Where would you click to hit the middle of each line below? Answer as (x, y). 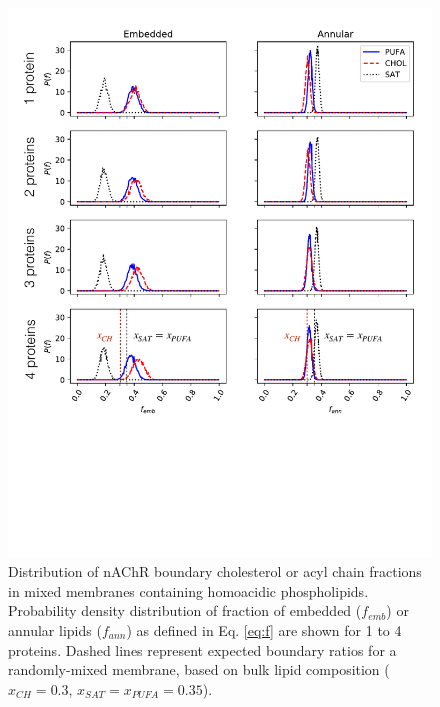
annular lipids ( (55, 629)
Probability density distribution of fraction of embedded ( (185, 610)
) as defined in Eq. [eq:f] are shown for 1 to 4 (264, 629)
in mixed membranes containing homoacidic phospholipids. (188, 590)
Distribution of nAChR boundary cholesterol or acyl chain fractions (215, 571)
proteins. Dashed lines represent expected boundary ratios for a (202, 649)
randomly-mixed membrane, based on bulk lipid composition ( (199, 669)
